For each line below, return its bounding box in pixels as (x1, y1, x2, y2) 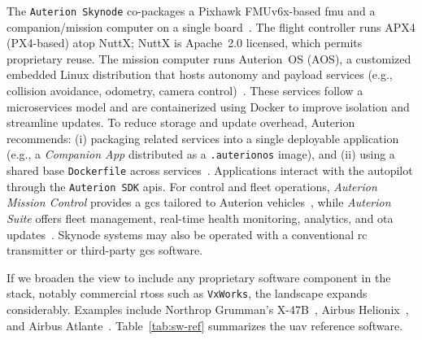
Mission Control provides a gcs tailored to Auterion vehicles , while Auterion (7, 194, 391, 211)
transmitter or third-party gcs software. (7, 242, 203, 259)
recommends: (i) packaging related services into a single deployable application (7, 129, 399, 146)
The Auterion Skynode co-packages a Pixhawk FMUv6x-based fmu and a (7, 2, 376, 19)
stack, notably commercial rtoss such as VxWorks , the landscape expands (7, 285, 368, 302)
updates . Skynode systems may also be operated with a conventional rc (7, 225, 368, 242)
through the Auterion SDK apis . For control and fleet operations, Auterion (7, 177, 377, 194)
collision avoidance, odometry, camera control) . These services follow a (7, 82, 363, 99)
